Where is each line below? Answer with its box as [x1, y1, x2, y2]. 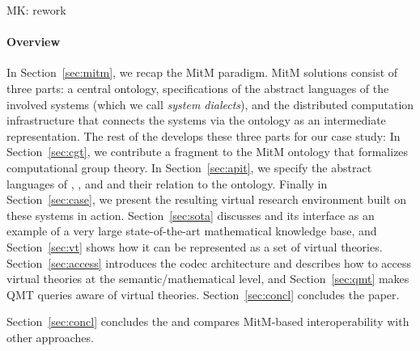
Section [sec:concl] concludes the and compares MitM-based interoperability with [6, 313, 409, 330]
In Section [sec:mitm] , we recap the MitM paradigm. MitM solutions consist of [6, 64, 398, 81]
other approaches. [6, 328, 94, 345]
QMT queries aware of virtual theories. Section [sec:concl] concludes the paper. [6, 285, 400, 302]
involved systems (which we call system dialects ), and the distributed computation [6, 95, 414, 112]
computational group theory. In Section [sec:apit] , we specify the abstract [6, 159, 372, 175]
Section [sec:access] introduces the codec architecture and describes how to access [6, 254, 412, 271]
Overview [6, 33, 61, 50]
